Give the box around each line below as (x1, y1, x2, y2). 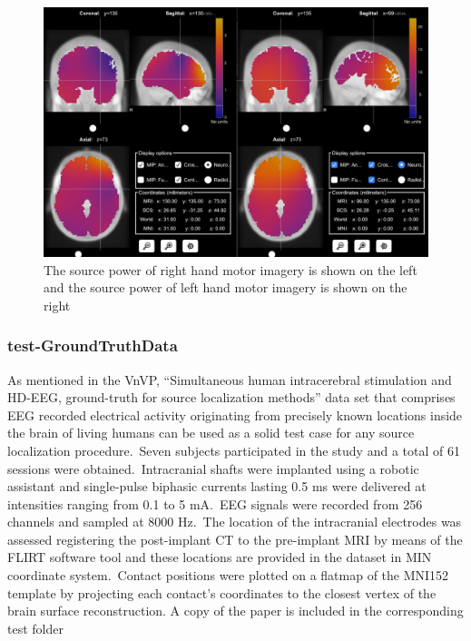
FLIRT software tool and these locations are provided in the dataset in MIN (7, 547, 432, 567)
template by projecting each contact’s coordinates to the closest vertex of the (7, 583, 437, 602)
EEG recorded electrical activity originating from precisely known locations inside (7, 405, 463, 424)
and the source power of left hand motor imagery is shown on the (44, 278, 407, 297)
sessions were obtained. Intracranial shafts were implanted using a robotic (7, 459, 419, 478)
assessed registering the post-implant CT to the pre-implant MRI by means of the (7, 529, 463, 548)
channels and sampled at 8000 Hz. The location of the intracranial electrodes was (7, 512, 462, 531)
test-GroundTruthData (7, 334, 178, 357)
